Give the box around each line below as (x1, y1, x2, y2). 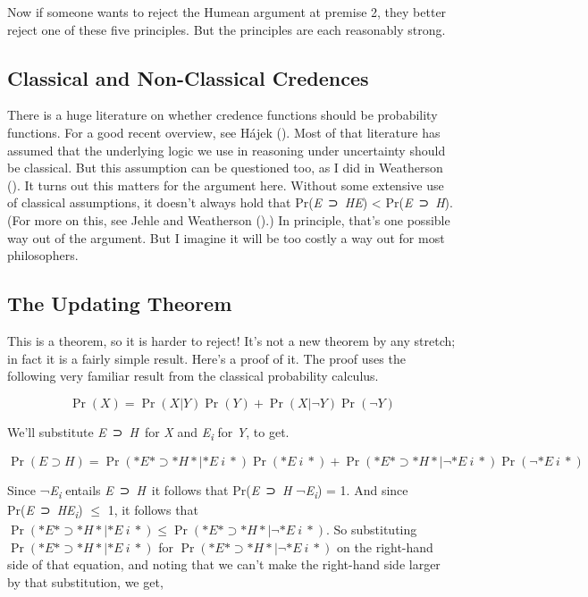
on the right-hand (337, 537, 433, 556)
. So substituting (325, 520, 417, 539)
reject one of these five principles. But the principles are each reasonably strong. (7, 20, 446, 38)
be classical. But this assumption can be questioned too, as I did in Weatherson (7, 158, 443, 177)
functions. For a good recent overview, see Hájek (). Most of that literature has (7, 122, 441, 141)
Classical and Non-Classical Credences (7, 63, 369, 91)
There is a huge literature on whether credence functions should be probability (7, 105, 438, 124)
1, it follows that (107, 500, 198, 518)
